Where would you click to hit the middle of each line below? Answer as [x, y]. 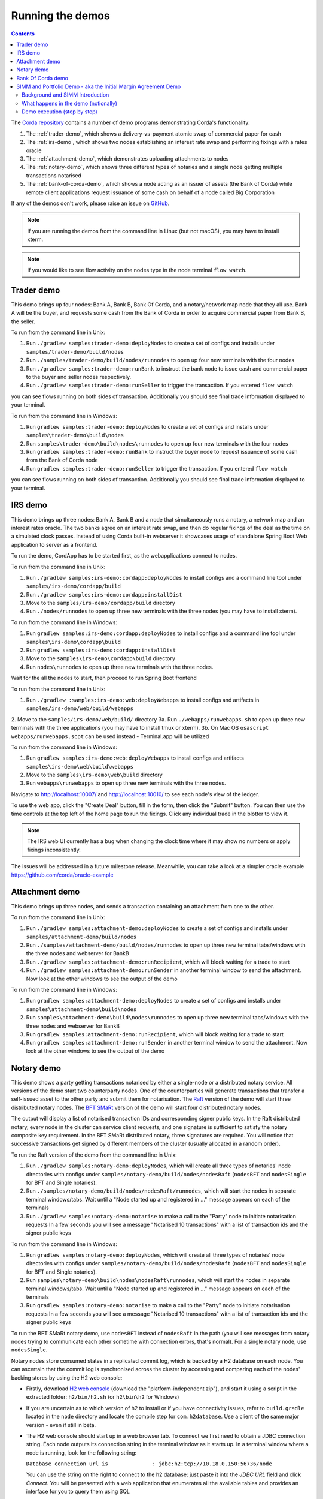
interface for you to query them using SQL [78, 1492]
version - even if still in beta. [61, 1425]
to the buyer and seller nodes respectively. [79, 377]
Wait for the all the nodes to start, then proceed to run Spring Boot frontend [104, 678]
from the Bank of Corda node [62, 460]
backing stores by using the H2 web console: [67, 1378]
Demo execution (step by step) [60, 112]
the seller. [23, 321]
